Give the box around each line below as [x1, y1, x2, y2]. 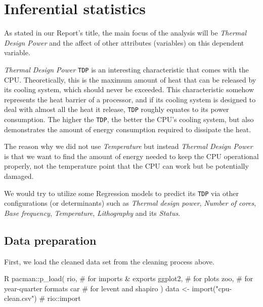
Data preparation [4, 232, 97, 248]
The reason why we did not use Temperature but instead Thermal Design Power [4, 141, 253, 151]
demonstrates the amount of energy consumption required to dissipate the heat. [4, 124, 251, 134]
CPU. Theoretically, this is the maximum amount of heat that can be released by [4, 74, 256, 85]
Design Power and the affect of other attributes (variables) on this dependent [4, 37, 244, 48]
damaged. [4, 171, 34, 181]
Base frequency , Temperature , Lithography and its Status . [4, 207, 181, 218]
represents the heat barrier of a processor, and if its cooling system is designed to [4, 94, 256, 104]
